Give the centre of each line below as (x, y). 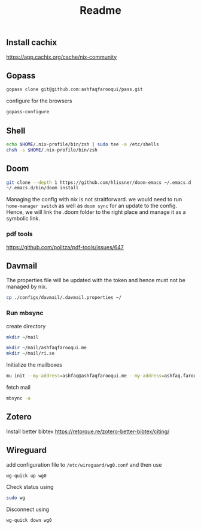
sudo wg (16, 498)
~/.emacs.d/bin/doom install (42, 188)
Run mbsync (25, 313)
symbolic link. (23, 219)
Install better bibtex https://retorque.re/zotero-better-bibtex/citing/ (88, 431)
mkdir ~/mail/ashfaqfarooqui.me (46, 348)
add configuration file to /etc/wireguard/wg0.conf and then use (84, 464)
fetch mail (19, 388)
